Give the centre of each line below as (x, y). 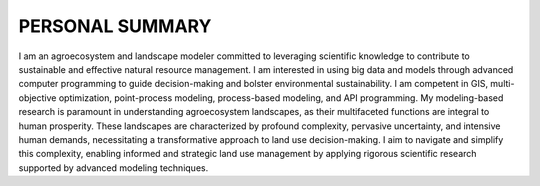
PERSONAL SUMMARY (115, 26)
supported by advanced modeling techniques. (113, 167)
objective (37, 97)
